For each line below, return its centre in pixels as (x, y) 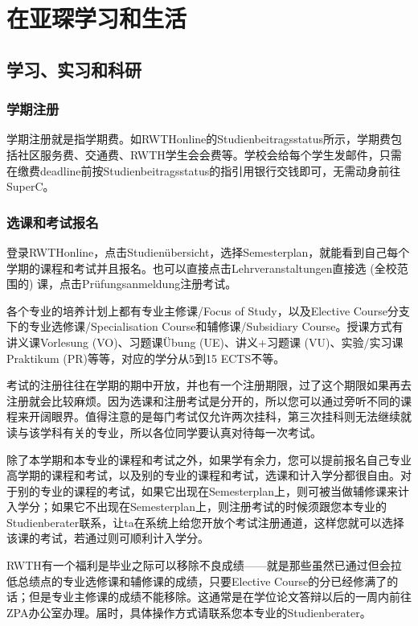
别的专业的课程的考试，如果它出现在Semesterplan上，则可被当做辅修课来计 (213, 490)
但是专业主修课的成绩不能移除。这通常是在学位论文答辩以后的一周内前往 (220, 597)
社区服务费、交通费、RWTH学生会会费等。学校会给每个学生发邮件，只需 (209, 154)
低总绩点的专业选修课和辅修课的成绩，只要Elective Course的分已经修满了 (197, 581)
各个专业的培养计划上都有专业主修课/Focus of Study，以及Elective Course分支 (208, 310)
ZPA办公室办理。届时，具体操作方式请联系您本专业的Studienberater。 (189, 612)
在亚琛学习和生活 (97, 18)
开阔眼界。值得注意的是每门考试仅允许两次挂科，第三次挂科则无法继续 (214, 416)
